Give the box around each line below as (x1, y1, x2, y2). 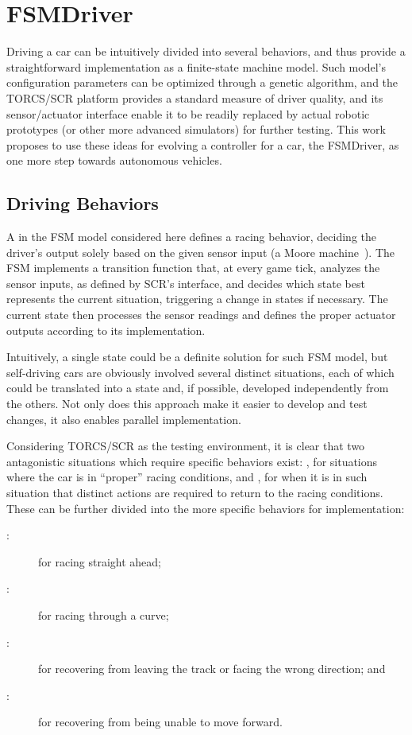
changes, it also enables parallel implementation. (6, 410, 241, 427)
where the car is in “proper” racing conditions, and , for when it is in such (6, 469, 368, 485)
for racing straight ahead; (38, 553, 161, 570)
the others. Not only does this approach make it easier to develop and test (6, 395, 368, 412)
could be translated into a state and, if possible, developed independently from (6, 379, 389, 396)
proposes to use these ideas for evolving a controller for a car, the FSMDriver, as (6, 136, 399, 153)
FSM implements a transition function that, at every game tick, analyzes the (6, 259, 380, 276)
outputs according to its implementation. (6, 321, 206, 338)
